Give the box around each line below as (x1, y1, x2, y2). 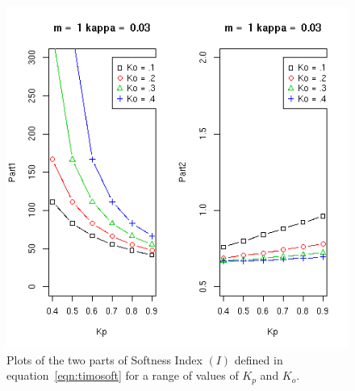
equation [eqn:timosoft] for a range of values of (6, 367, 239, 384)
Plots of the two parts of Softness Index (6, 351, 203, 368)
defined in (234, 351, 283, 368)
